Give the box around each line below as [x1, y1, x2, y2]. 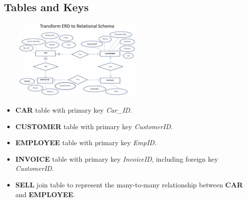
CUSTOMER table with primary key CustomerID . [15, 121, 173, 131]
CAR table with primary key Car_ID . [15, 104, 132, 115]
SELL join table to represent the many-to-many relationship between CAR [15, 179, 243, 189]
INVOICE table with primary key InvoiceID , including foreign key [15, 153, 218, 164]
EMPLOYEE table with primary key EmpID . [15, 137, 157, 148]
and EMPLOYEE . [15, 189, 75, 199]
